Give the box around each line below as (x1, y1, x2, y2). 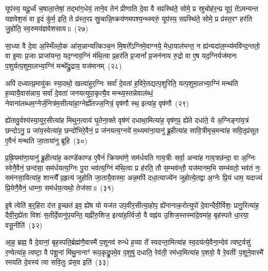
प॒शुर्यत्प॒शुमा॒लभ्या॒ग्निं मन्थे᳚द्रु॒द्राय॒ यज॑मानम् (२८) (5, 60, 122, 71)
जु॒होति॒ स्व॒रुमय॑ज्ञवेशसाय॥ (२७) (5, 23, 88, 34)
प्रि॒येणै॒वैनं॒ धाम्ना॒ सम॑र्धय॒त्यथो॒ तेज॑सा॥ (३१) (5, 182, 114, 193)
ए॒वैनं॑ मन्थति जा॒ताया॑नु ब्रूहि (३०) (5, 135, 88, 145)
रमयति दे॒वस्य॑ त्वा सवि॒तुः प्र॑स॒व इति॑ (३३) (5, 257, 109, 267)
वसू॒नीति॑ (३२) (5, 219, 43, 230)
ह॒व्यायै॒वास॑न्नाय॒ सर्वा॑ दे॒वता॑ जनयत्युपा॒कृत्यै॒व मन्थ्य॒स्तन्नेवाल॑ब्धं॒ (5, 88, 153, 98)
